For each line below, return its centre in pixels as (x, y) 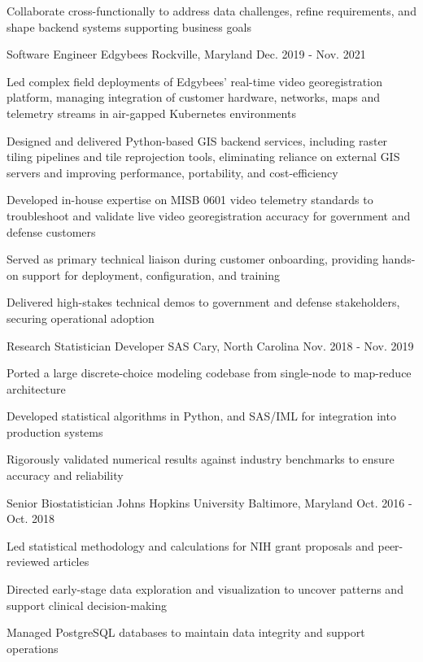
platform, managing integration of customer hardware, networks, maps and (193, 97)
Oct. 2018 (31, 518)
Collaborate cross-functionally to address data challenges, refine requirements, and (211, 11)
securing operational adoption (81, 318)
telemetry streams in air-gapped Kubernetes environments (151, 113)
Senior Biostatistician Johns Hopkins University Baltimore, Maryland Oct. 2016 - (209, 502)
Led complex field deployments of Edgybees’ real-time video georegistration (194, 81)
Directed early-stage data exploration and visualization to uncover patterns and (205, 589)
